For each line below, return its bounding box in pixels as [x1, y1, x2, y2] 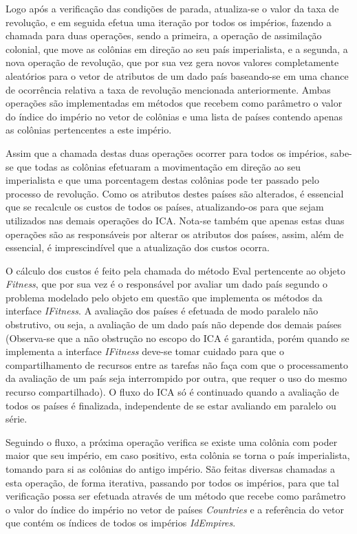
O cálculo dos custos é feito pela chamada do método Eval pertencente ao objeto [6, 263, 345, 277]
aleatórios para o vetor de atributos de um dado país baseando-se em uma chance [6, 68, 349, 83]
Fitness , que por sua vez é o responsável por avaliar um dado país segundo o [6, 277, 327, 291]
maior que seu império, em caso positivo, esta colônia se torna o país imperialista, [6, 448, 350, 462]
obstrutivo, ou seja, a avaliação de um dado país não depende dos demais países [6, 317, 342, 332]
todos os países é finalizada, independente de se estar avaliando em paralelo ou [6, 398, 336, 412]
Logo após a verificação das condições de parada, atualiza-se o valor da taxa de [6, 1, 339, 15]
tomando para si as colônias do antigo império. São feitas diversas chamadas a [6, 462, 335, 476]
